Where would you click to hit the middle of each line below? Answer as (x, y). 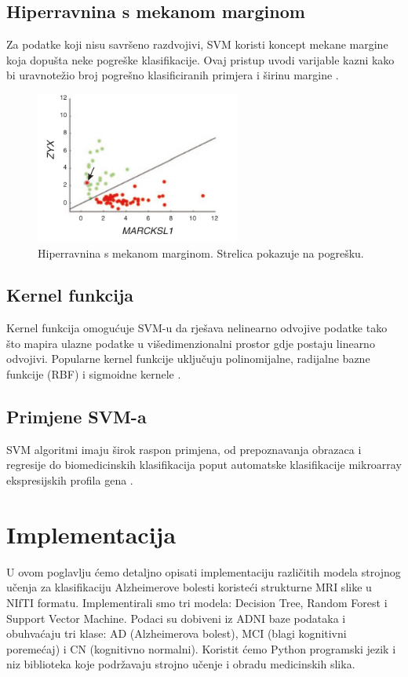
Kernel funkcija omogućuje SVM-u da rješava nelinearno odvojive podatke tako (197, 328)
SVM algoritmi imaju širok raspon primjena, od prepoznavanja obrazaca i (184, 449)
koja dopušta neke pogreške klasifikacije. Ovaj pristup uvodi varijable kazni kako (200, 59)
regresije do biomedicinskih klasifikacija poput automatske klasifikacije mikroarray (204, 465)
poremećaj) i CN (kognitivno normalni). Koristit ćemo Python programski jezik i (201, 648)
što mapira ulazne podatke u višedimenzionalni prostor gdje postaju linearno (191, 343)
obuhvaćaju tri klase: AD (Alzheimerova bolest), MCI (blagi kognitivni (177, 633)
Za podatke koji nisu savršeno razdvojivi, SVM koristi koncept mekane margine (197, 44)
